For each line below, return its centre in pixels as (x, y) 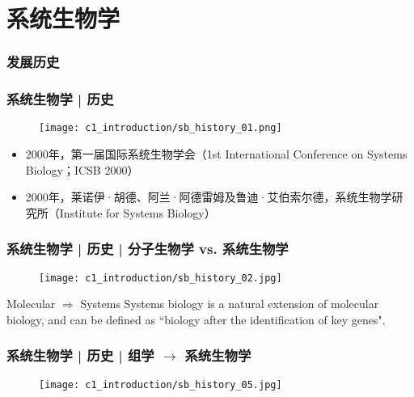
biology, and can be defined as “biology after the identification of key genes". (196, 319)
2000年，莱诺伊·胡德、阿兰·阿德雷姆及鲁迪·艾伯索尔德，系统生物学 (209, 197)
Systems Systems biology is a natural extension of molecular (230, 304)
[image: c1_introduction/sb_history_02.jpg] (161, 278)
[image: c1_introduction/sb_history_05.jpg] (161, 384)
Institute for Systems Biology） (137, 212)
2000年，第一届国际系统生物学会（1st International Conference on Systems (216, 154)
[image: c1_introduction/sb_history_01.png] (161, 128)
